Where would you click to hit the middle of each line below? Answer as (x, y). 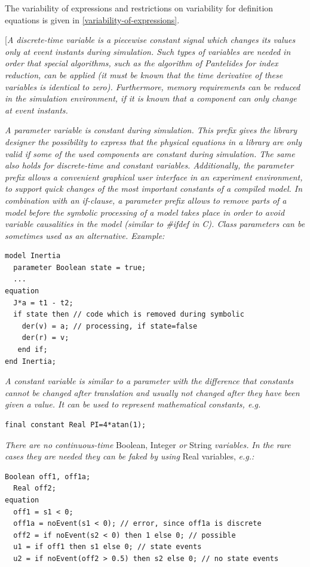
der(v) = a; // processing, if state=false (110, 326)
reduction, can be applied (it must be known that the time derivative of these (144, 74)
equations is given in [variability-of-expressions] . (92, 19)
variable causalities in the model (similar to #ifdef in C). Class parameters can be (155, 224)
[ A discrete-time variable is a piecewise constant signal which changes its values (150, 40)
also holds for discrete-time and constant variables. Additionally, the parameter (149, 165)
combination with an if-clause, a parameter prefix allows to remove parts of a (146, 200)
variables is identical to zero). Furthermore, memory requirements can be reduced (153, 86)
